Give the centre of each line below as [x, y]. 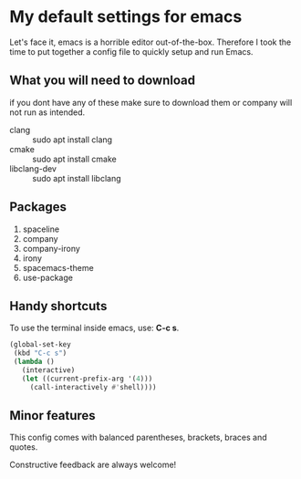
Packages [38, 207]
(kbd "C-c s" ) [40, 353]
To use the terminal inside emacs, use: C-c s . [94, 328]
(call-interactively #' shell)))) [93, 387]
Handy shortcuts [58, 306]
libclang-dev [33, 168]
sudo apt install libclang [77, 178]
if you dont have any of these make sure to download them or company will [151, 102]
